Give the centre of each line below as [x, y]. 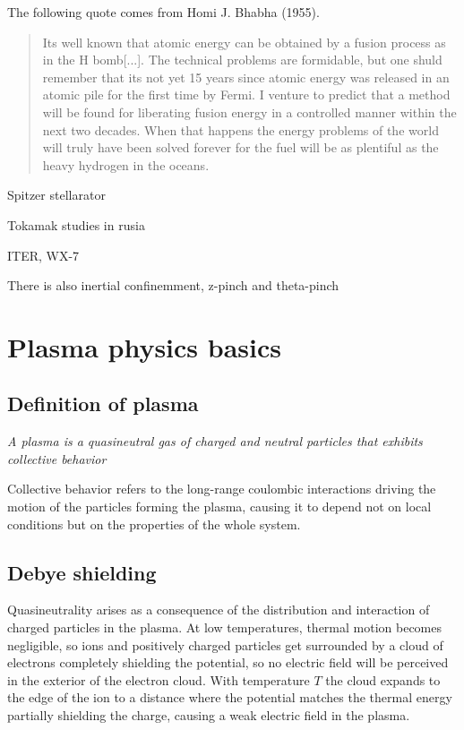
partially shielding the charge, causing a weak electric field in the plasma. [209, 715]
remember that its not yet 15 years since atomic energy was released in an [246, 77]
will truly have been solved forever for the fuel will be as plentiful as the [241, 147]
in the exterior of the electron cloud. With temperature [159, 679]
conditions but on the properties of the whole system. [154, 524]
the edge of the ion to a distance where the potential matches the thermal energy [230, 697]
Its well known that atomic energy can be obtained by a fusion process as [244, 42]
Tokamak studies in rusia [76, 224]
